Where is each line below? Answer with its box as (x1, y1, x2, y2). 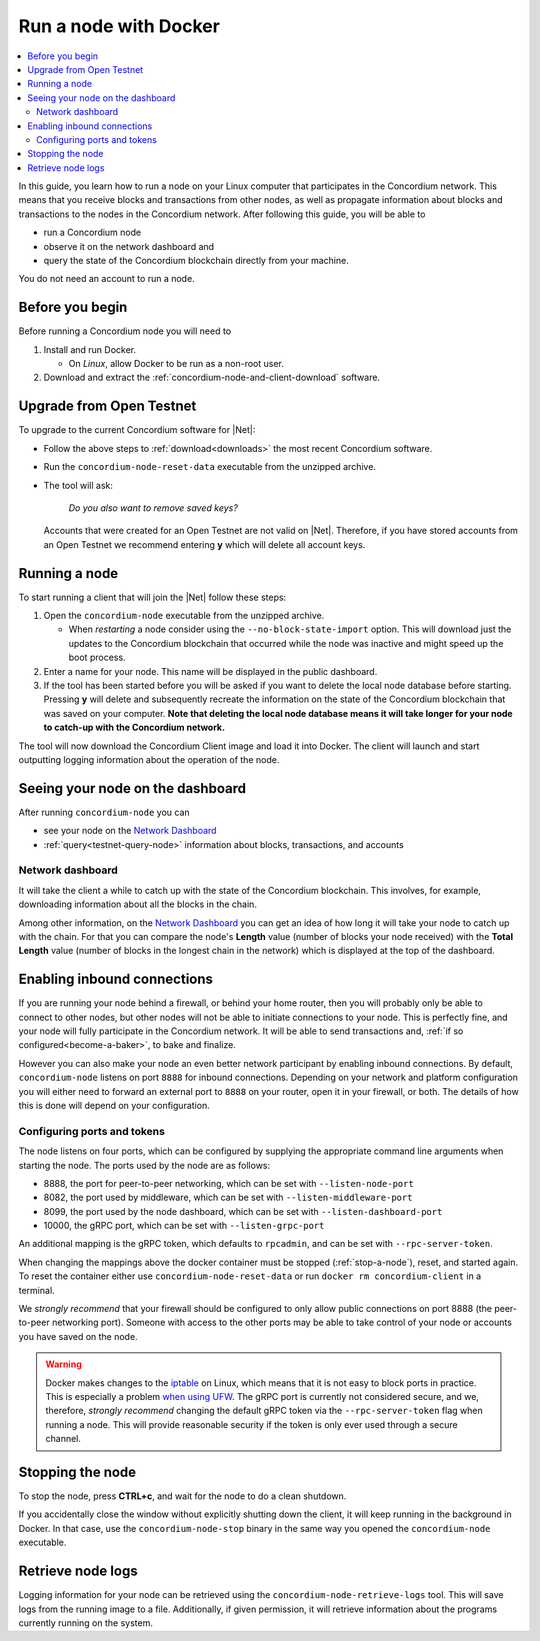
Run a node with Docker (18, 15, 220, 37)
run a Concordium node (43, 226, 142, 239)
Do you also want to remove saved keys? (68, 501, 239, 514)
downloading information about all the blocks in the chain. (18, 898, 257, 910)
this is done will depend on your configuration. (18, 1099, 210, 1111)
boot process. (68, 651, 126, 664)
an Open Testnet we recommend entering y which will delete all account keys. (43, 538, 366, 550)
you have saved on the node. (18, 1330, 139, 1342)
